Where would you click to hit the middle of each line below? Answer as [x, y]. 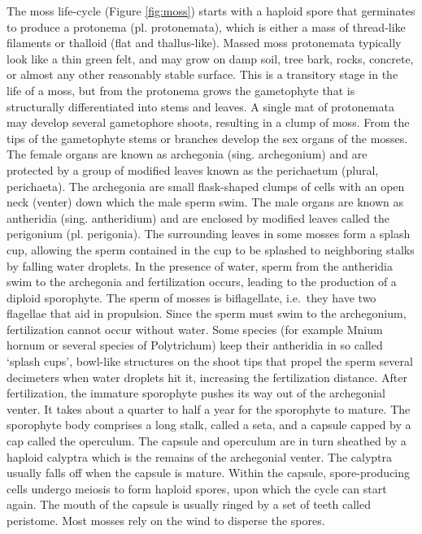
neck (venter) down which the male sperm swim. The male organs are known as [205, 202]
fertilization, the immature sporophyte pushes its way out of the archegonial [196, 393]
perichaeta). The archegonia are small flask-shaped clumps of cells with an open [206, 186]
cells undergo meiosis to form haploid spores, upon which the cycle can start [197, 488]
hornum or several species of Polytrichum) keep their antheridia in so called [195, 345]
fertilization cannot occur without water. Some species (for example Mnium [195, 329]
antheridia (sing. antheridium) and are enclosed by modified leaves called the [198, 217]
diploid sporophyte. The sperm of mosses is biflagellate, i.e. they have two [191, 297]
